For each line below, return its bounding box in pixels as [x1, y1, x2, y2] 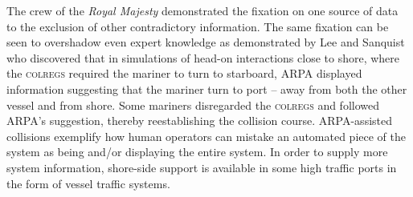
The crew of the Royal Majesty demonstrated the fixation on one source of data [6, 2, 399, 18]
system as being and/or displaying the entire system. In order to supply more [6, 143, 388, 160]
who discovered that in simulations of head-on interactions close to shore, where [6, 49, 400, 66]
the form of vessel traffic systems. [6, 175, 170, 191]
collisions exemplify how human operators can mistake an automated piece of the [6, 127, 406, 144]
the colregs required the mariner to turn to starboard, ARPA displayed [6, 65, 362, 82]
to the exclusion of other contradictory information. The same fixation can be [6, 18, 389, 34]
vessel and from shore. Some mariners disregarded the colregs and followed [6, 96, 380, 113]
